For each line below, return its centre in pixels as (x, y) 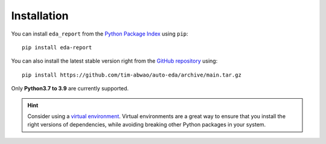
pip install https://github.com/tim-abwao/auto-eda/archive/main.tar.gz (132, 75)
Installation (40, 16)
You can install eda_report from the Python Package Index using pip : (100, 34)
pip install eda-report (57, 47)
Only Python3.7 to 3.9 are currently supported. (70, 89)
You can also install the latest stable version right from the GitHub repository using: (114, 61)
